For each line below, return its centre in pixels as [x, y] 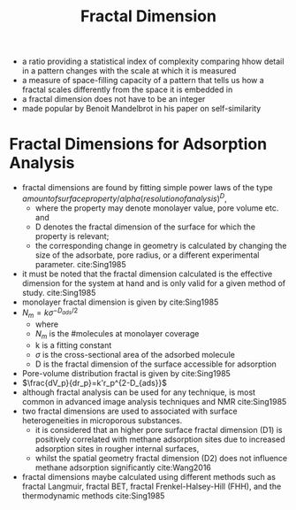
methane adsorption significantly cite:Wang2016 [123, 467]
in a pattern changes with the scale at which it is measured [129, 71]
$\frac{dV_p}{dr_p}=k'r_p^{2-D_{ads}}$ [95, 383]
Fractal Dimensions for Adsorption [138, 144]
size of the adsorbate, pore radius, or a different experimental [147, 255]
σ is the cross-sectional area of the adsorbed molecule [135, 355]
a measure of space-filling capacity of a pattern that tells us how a [143, 81]
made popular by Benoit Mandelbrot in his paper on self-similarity [141, 109]
